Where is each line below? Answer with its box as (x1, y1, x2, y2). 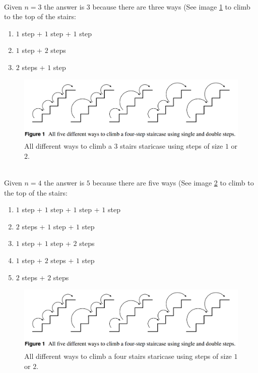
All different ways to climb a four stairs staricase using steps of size (24, 350, 232, 361)
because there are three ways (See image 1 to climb (92, 1, 250, 12)
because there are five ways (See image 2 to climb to (92, 177, 254, 188)
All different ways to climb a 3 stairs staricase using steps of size (24, 141, 223, 151)
